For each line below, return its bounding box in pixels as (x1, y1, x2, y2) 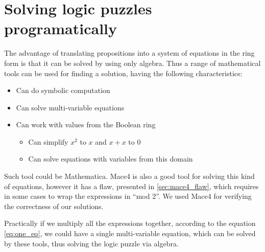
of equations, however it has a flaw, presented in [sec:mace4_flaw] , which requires (4, 180, 259, 191)
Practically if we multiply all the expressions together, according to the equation (4, 218, 256, 228)
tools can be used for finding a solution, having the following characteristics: (4, 67, 243, 78)
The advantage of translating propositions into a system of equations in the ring (4, 48, 255, 58)
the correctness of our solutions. (4, 200, 104, 211)
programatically (4, 18, 117, 39)
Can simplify (28, 136, 68, 147)
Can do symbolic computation (16, 85, 110, 96)
